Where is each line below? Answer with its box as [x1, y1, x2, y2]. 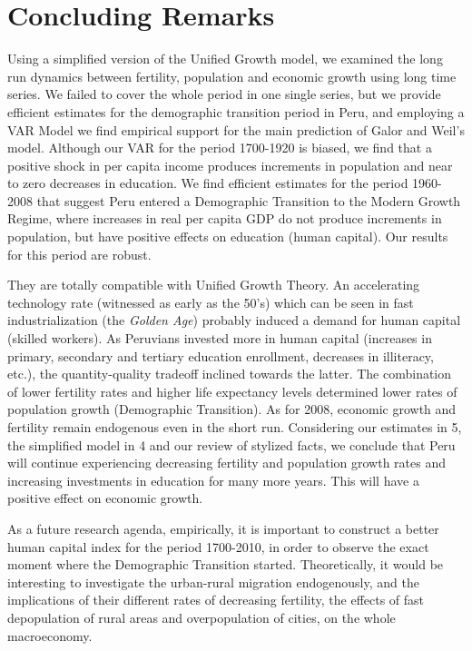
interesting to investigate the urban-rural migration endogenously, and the [7, 572, 419, 591]
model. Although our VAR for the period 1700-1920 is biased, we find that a [7, 138, 432, 157]
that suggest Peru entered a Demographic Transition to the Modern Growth [36, 191, 461, 210]
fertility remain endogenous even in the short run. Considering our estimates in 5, [7, 418, 462, 436]
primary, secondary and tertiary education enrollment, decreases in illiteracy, [7, 346, 434, 365]
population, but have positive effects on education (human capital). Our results [7, 227, 448, 246]
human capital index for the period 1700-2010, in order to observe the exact [7, 537, 429, 556]
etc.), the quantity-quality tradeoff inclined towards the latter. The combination [7, 364, 452, 383]
